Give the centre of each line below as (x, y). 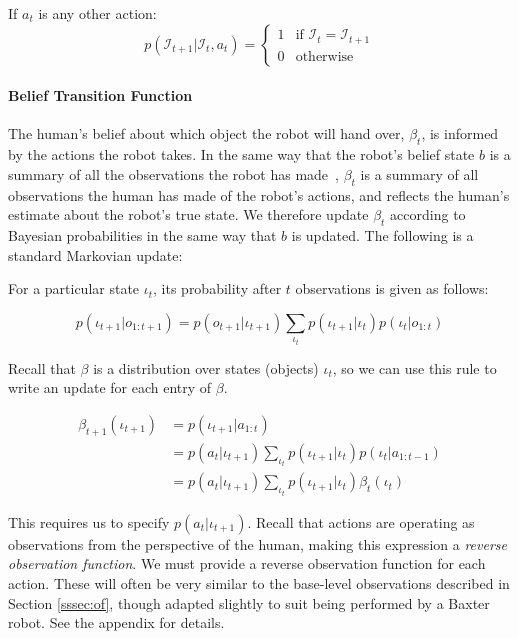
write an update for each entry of (110, 387)
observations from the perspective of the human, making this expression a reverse (257, 543)
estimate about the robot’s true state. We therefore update (188, 214)
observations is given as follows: (392, 288)
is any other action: (97, 13)
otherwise (324, 56)
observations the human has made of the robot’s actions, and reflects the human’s (259, 194)
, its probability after (217, 288)
